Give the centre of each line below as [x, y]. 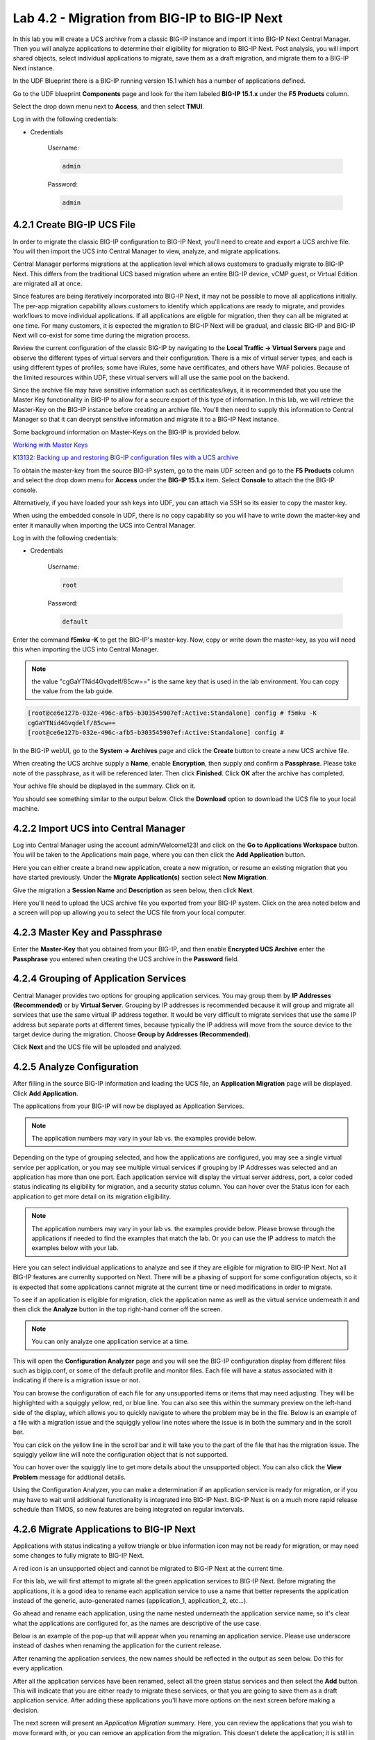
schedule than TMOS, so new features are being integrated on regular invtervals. [128, 1510]
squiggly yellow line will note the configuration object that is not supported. [120, 1455]
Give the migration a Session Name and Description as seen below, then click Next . [134, 890]
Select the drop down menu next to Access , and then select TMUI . [109, 106]
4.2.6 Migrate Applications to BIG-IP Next [104, 1529]
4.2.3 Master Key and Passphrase [87, 933]
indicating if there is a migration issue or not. [76, 1380]
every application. [39, 1668]
